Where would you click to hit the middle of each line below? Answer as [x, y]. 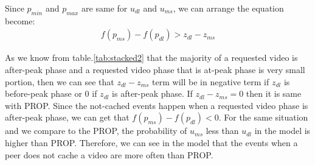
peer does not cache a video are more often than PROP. [109, 154]
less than [222, 131]
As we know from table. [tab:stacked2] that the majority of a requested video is [151, 58]
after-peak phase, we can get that [67, 117]
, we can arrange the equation [228, 8]
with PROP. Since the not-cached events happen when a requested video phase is [157, 105]
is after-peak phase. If [152, 93]
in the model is [282, 131]
